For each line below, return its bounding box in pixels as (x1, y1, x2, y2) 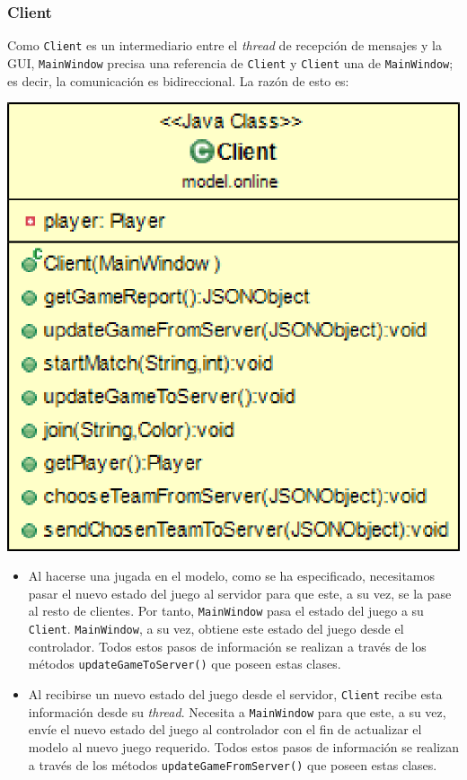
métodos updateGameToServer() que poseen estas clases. (28, 654, 341, 673)
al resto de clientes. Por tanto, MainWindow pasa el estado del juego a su (28, 601, 424, 620)
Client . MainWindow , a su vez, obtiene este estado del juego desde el (28, 619, 404, 638)
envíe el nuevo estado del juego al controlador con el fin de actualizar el (28, 720, 422, 739)
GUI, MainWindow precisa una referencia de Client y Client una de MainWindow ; (7, 53, 454, 72)
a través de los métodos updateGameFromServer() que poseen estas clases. (28, 755, 437, 774)
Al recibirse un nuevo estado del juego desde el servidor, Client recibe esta (28, 685, 443, 704)
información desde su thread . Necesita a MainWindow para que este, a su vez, (28, 702, 446, 721)
